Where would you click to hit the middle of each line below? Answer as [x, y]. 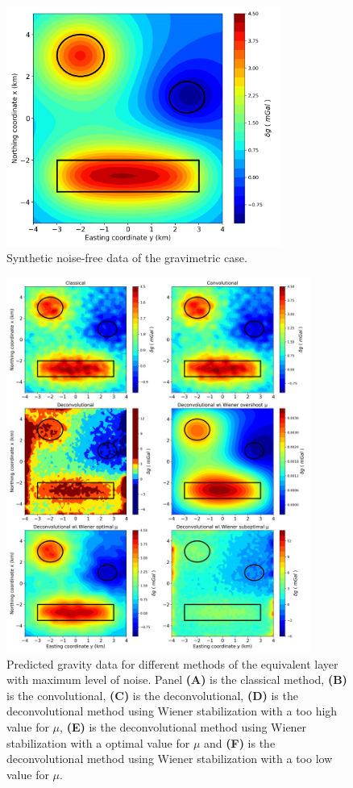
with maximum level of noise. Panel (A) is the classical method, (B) [177, 680]
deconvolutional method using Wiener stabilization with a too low [170, 759]
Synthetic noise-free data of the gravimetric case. [127, 258]
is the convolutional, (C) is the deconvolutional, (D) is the [152, 695]
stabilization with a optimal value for [98, 742]
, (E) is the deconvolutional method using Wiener [183, 726]
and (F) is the [240, 742]
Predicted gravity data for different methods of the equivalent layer [172, 663]
